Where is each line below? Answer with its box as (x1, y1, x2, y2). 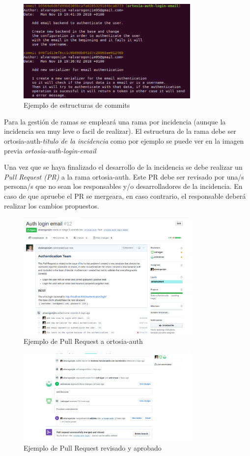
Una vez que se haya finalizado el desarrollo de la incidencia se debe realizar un (4, 162, 243, 172)
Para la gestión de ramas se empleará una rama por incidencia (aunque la (4, 116, 226, 126)
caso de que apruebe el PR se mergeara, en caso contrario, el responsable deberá (4, 191, 246, 201)
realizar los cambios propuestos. (4, 200, 99, 211)
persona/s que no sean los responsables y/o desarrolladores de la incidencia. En (4, 181, 243, 191)
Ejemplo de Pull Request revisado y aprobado (24, 443, 162, 453)
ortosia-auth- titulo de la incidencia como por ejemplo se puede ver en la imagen (4, 136, 244, 146)
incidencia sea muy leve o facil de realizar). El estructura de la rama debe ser (4, 126, 236, 136)
